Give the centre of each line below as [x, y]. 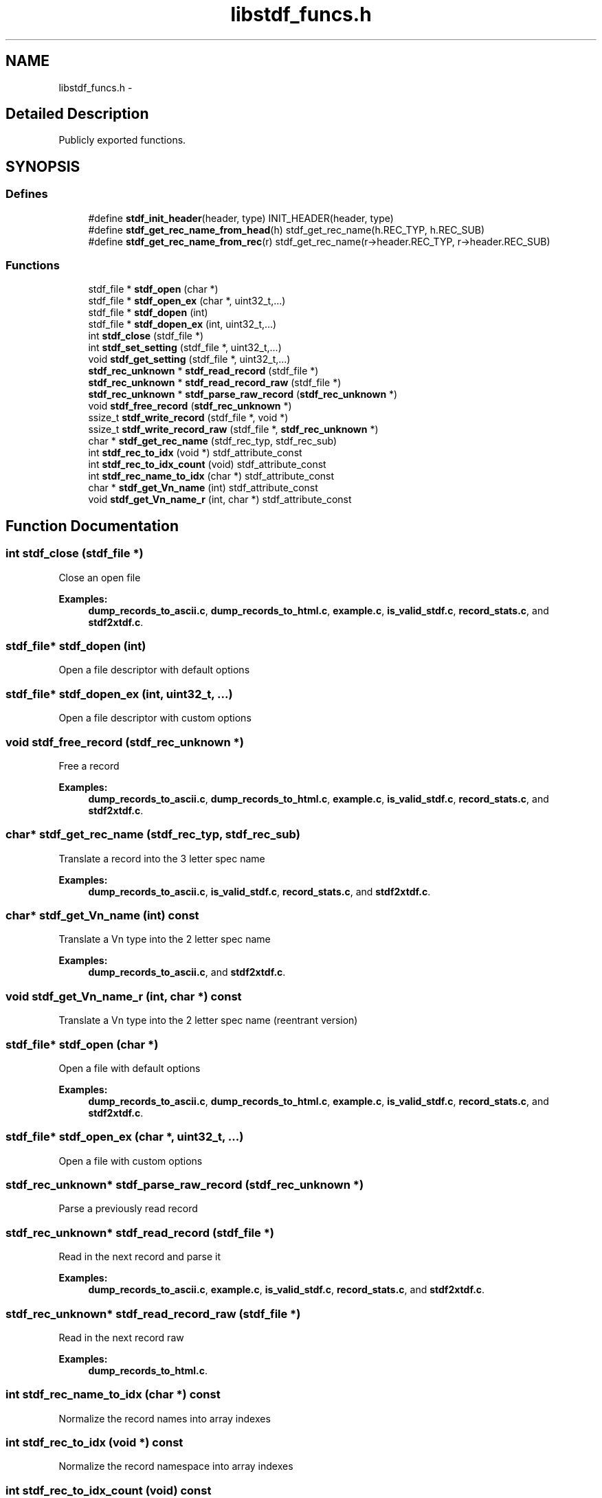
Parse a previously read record [128, 1209]
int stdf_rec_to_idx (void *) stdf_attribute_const [195, 453]
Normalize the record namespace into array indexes [176, 1466]
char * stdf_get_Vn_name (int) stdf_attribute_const [203, 488]
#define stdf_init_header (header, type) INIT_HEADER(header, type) [241, 218]
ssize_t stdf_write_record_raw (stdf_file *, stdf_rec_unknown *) [233, 429]
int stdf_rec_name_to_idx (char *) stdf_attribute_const [211, 476]
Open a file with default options [130, 1068]
